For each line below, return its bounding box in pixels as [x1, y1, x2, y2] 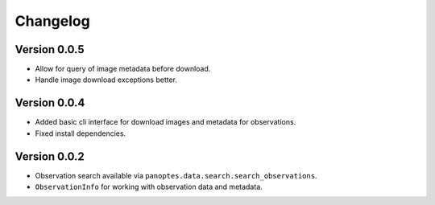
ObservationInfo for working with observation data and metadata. [35, 182, 263, 192]
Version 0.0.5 [14, 43, 85, 56]
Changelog [14, 12, 90, 30]
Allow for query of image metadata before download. [35, 64, 211, 74]
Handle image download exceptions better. [35, 75, 177, 84]
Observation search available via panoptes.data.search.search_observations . [35, 170, 317, 180]
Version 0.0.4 [14, 96, 85, 110]
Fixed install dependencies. [35, 129, 126, 138]
